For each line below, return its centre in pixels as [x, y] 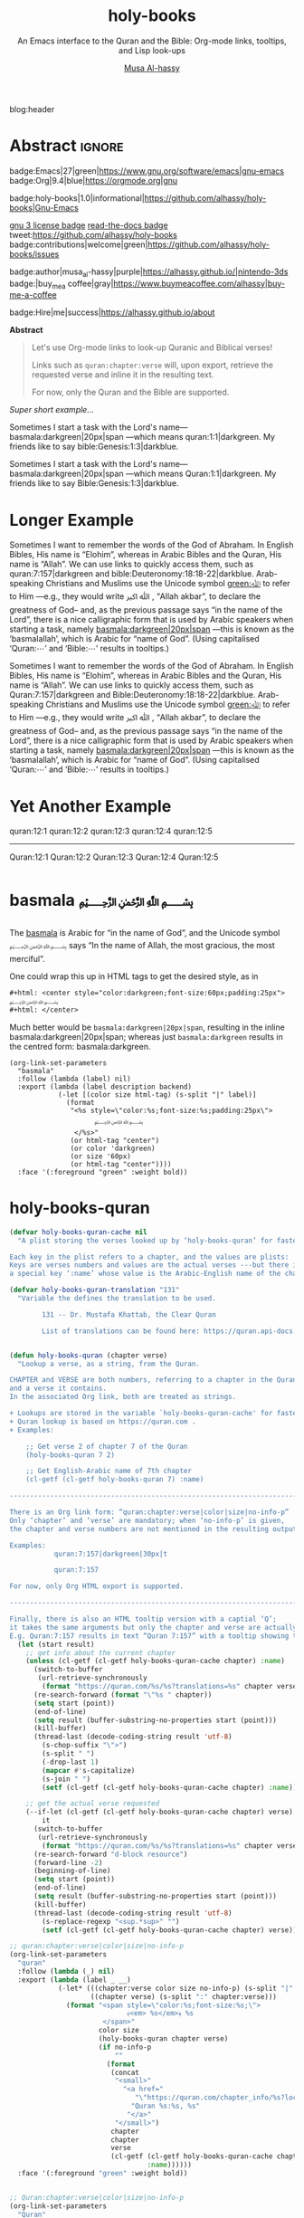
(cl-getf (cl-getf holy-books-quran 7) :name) [115, 1480]
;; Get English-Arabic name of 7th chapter [109, 1471]
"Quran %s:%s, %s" [166, 2106]
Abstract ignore [66, 146]
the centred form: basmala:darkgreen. [80, 1046]
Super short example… [52, 410]
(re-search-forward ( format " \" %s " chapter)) [123, 1694]
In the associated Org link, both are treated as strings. [123, 1397]
